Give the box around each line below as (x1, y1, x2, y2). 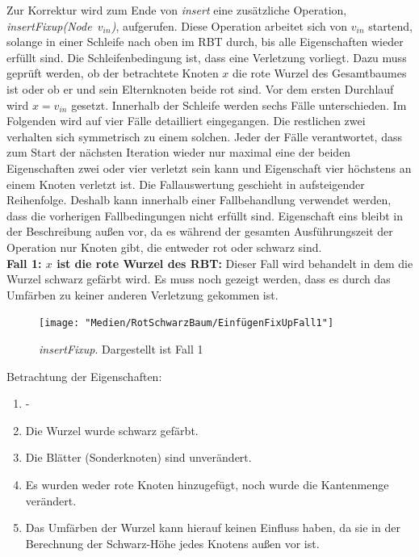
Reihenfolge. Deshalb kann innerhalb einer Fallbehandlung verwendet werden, (6, 191, 392, 208)
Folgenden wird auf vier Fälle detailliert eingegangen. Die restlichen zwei (6, 112, 366, 129)
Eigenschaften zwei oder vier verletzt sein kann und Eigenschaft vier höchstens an (6, 159, 412, 176)
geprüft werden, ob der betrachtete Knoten (6, 65, 219, 82)
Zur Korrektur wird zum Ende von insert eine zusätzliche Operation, (6, 2, 347, 18)
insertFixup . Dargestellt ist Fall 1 (39, 340, 203, 357)
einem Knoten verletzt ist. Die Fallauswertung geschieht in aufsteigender (6, 175, 365, 192)
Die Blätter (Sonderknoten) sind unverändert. (25, 449, 252, 466)
